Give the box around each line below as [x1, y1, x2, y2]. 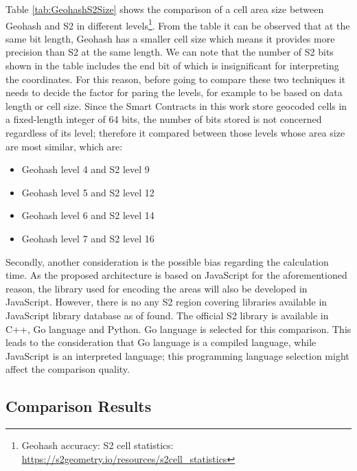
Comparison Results [5, 395, 152, 417]
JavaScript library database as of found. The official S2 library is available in [5, 308, 329, 322]
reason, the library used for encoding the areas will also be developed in [5, 281, 308, 295]
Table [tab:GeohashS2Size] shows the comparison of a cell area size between [5, 2, 324, 16]
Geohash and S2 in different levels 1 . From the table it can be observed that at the [5, 16, 350, 32]
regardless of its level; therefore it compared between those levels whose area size [5, 126, 345, 139]
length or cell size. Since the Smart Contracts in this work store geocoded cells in [5, 98, 347, 113]
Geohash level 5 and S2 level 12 [21, 185, 154, 199]
